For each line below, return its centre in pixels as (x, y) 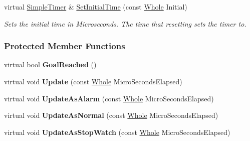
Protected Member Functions (65, 46)
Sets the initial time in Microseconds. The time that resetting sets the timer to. (125, 23)
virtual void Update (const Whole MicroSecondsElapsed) (93, 81)
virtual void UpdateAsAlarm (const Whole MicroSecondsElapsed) (109, 98)
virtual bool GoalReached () (50, 64)
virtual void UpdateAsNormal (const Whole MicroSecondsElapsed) (111, 115)
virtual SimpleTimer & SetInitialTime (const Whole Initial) (96, 7)
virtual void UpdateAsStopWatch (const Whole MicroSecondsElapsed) (117, 132)
